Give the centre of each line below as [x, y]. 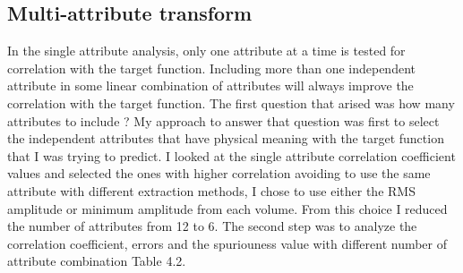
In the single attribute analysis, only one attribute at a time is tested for [206, 51]
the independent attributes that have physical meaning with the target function [226, 138]
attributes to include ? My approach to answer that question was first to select [223, 120]
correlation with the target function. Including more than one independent [211, 68]
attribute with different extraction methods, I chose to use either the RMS [211, 190]
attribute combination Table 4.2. [97, 261]
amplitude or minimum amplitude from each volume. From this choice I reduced [227, 208]
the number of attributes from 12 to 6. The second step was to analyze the [212, 226]
